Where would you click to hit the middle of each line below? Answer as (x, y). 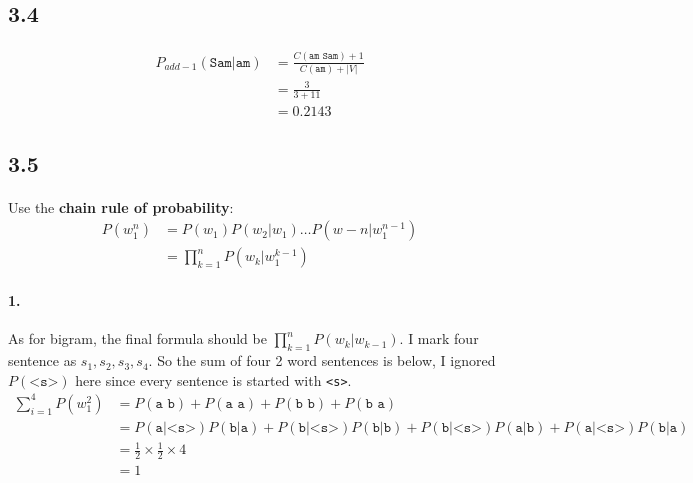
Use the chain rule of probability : (121, 206)
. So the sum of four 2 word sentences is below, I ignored (322, 360)
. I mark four (439, 338)
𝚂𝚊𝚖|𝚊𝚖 (230, 62)
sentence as (42, 360)
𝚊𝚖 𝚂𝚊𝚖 (324, 56)
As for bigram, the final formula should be (137, 338)
